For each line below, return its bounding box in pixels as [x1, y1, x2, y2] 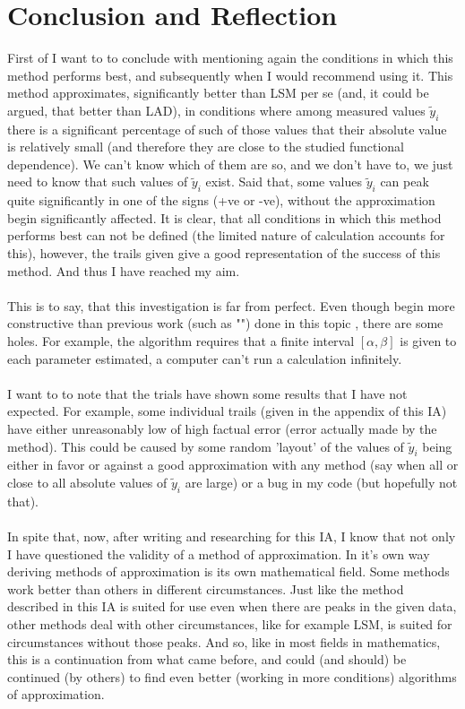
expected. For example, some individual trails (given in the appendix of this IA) [7, 402, 447, 420]
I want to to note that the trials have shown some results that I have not [7, 384, 408, 402]
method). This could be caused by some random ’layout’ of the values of [7, 437, 404, 455]
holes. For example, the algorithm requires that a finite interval [7, 332, 355, 350]
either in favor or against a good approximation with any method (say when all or [7, 455, 459, 474]
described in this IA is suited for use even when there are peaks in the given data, [7, 597, 457, 616]
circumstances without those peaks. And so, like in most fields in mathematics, [7, 632, 441, 651]
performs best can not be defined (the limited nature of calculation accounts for [7, 226, 445, 245]
